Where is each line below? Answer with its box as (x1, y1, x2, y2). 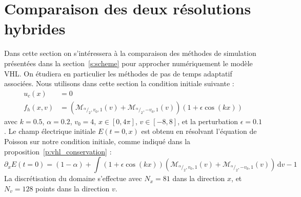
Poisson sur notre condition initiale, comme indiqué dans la (4, 135, 191, 146)
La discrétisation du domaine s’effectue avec (4, 173, 142, 184)
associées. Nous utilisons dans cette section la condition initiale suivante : (4, 78, 234, 89)
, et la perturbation (177, 115, 238, 126)
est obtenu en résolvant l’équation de (141, 126, 257, 136)
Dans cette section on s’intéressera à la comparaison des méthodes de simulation (4, 48, 256, 58)
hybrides (4, 18, 66, 39)
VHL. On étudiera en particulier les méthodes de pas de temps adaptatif (4, 68, 232, 78)
